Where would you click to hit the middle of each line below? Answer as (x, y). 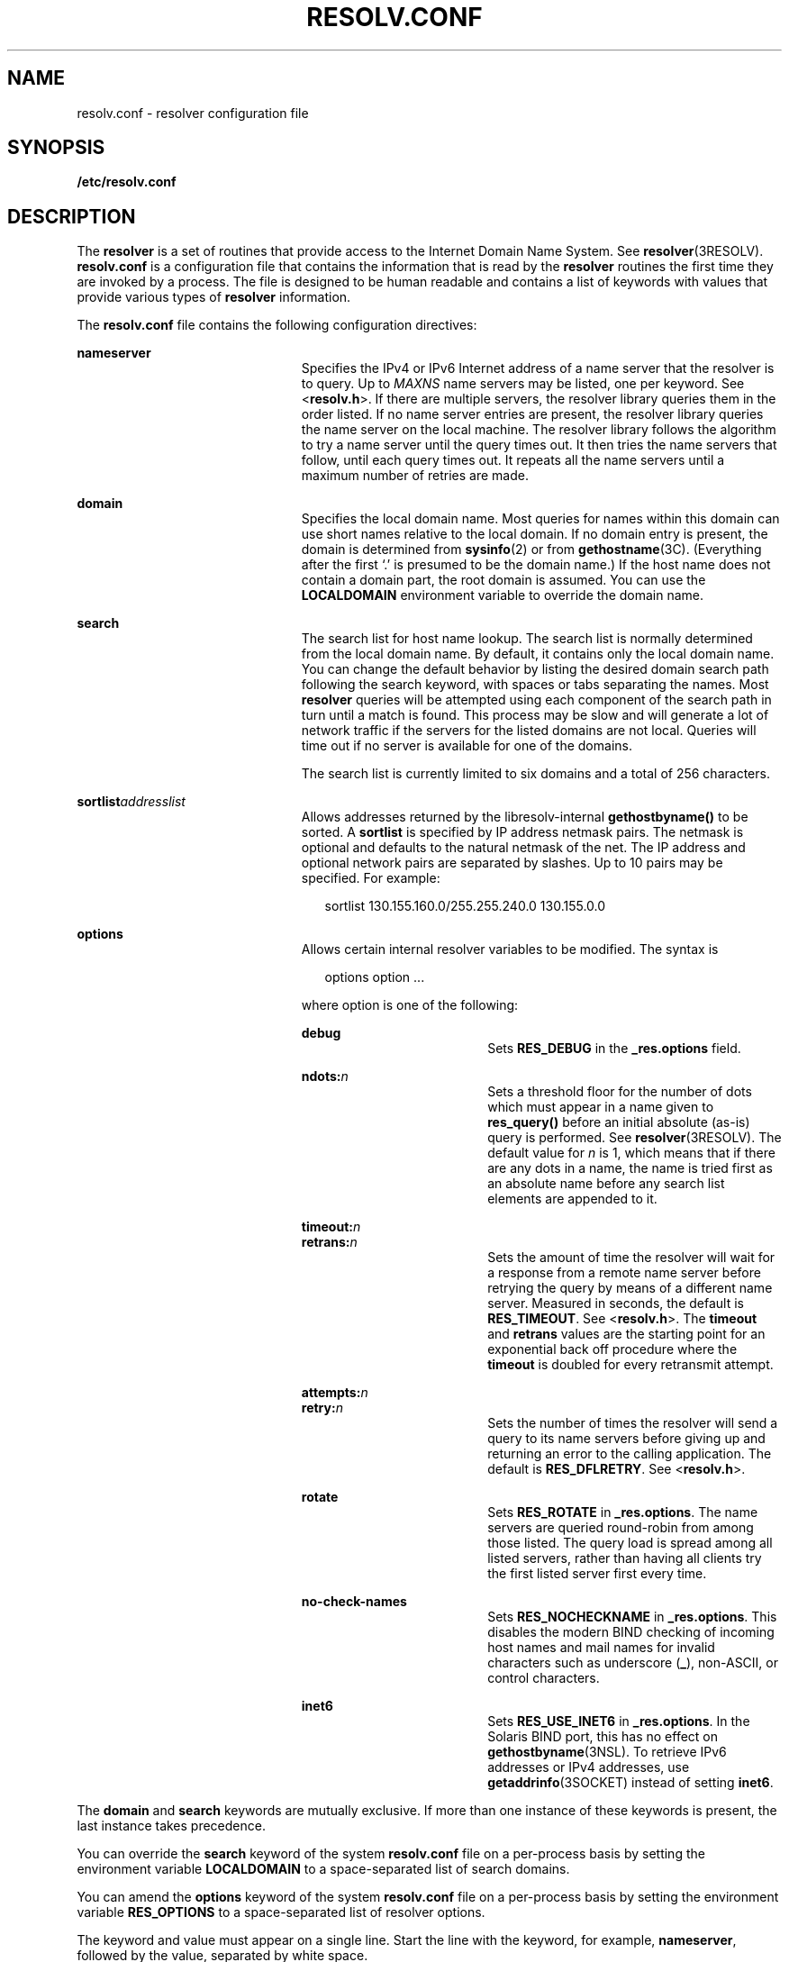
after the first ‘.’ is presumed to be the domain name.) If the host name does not (536, 565)
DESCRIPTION (72, 216)
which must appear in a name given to (601, 1107)
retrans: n (329, 1242)
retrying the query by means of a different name (630, 1288)
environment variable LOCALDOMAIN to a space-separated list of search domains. (323, 1869)
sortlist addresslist (131, 802)
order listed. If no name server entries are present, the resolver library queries (532, 414)
